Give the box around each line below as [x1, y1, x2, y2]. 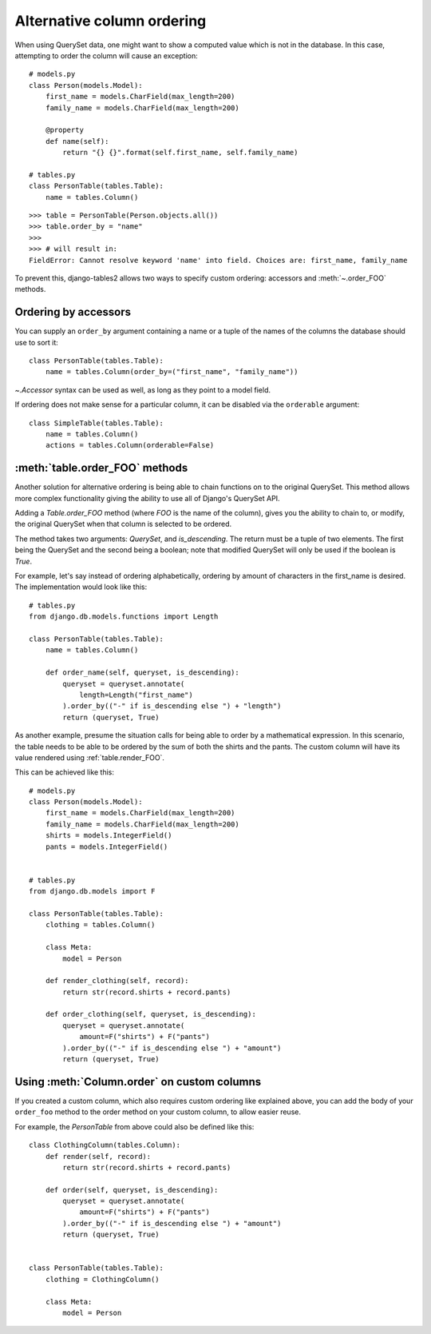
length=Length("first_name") [79, 690, 193, 699]
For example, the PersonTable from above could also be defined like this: [14, 1121, 255, 1131]
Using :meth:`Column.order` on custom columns [14, 1075, 262, 1089]
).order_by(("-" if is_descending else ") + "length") [62, 702, 282, 711]
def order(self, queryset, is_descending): [45, 1185, 219, 1194]
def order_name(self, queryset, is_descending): [45, 668, 239, 677]
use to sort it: [14, 337, 59, 347]
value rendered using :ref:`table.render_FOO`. [14, 752, 165, 763]
